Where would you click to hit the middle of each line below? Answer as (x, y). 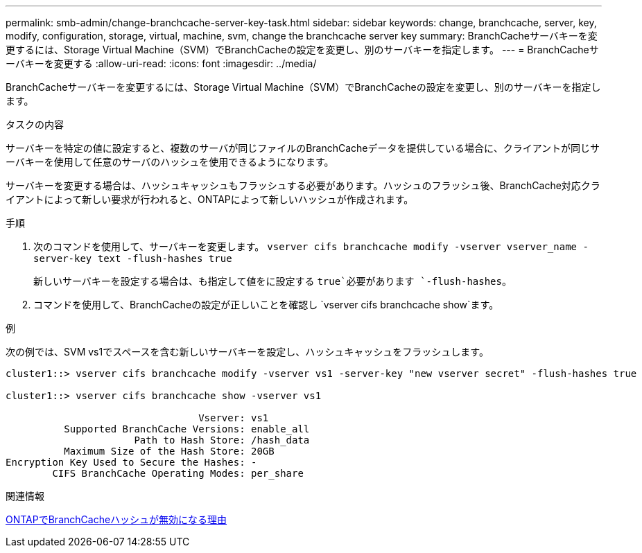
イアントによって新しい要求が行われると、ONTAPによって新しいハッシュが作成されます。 (210, 199)
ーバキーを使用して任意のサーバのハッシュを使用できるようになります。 (170, 162)
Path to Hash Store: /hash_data (222, 440)
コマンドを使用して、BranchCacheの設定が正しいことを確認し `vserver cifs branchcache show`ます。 (266, 305)
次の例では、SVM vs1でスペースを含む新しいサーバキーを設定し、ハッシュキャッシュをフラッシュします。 (247, 352)
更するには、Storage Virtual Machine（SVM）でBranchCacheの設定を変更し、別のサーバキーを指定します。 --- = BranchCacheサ (302, 50)
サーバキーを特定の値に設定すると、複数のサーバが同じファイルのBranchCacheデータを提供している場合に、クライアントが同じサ (303, 148)
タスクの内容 (35, 124)
